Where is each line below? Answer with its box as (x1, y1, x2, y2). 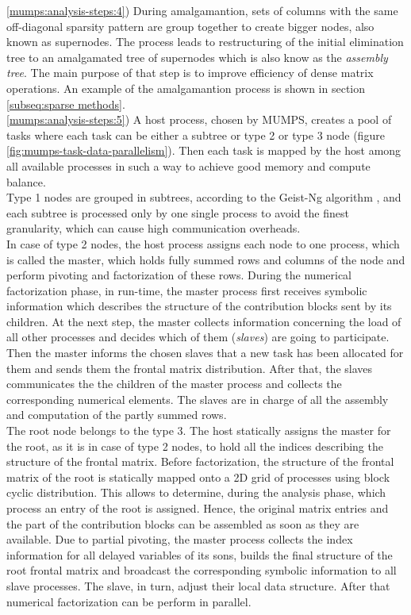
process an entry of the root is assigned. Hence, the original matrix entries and (6, 500, 389, 516)
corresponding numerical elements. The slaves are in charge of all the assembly (6, 390, 389, 407)
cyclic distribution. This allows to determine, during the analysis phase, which (6, 484, 386, 501)
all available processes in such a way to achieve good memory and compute (6, 157, 371, 174)
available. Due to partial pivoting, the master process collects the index (6, 531, 353, 548)
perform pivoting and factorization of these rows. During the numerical (6, 267, 352, 283)
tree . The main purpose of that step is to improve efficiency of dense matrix (6, 64, 374, 81)
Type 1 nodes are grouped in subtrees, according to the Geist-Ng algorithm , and (6, 189, 401, 206)
